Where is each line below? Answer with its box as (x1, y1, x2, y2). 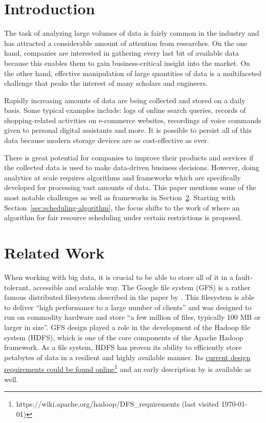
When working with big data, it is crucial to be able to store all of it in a (4, 271, 233, 282)
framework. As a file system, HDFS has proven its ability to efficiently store (4, 342, 242, 353)
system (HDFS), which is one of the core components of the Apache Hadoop (4, 332, 243, 342)
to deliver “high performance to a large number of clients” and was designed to (4, 301, 252, 312)
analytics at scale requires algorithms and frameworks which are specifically (4, 172, 241, 182)
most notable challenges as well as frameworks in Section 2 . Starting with (4, 192, 235, 203)
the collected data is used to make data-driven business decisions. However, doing (4, 162, 259, 173)
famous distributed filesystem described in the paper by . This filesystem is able (4, 292, 254, 302)
